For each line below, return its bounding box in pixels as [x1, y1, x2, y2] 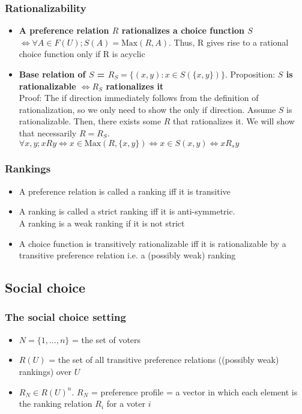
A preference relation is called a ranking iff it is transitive [19, 184, 231, 197]
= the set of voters [71, 333, 141, 346]
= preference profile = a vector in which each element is [91, 385, 298, 398]
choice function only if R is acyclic [19, 47, 145, 60]
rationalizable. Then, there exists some [19, 115, 162, 127]
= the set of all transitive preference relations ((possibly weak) [49, 353, 279, 366]
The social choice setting [5, 309, 126, 324]
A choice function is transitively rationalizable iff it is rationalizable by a [19, 237, 286, 249]
